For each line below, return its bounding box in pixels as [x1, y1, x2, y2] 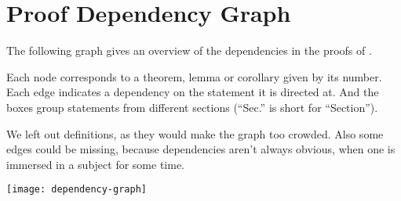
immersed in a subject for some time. [6, 156, 184, 172]
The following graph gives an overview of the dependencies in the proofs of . [6, 42, 372, 59]
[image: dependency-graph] [6, 184, 147, 196]
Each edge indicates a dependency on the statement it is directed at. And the [6, 84, 379, 100]
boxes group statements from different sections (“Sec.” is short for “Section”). [6, 99, 378, 115]
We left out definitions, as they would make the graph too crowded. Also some [6, 125, 384, 142]
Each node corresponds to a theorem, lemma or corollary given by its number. [6, 68, 382, 84]
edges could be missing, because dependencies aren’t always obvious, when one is [6, 141, 396, 157]
